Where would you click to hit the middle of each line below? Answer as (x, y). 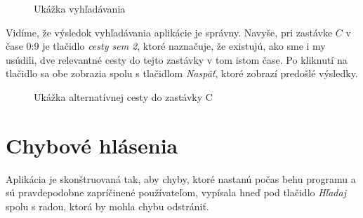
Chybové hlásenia (92, 145)
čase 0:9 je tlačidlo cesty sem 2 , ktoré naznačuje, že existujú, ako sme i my (166, 46)
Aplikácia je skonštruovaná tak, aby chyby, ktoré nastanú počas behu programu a (181, 178)
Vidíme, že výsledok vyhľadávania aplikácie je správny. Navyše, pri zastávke (169, 32)
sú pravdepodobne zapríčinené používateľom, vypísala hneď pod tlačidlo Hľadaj (176, 192)
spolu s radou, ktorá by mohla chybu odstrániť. (107, 206)
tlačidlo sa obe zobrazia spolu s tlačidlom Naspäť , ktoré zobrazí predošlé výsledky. (182, 73)
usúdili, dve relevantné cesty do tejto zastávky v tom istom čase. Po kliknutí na (177, 59)
